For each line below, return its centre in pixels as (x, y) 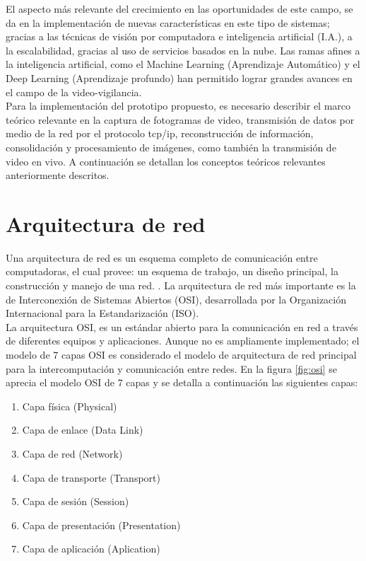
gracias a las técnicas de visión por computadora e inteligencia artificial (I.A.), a (179, 36)
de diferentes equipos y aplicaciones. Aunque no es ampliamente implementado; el (183, 341)
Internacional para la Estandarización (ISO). (102, 313)
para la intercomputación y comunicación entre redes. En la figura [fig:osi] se (171, 368)
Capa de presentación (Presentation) (101, 525)
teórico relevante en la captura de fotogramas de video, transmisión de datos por (180, 119)
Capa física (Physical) (70, 406)
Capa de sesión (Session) (76, 501)
